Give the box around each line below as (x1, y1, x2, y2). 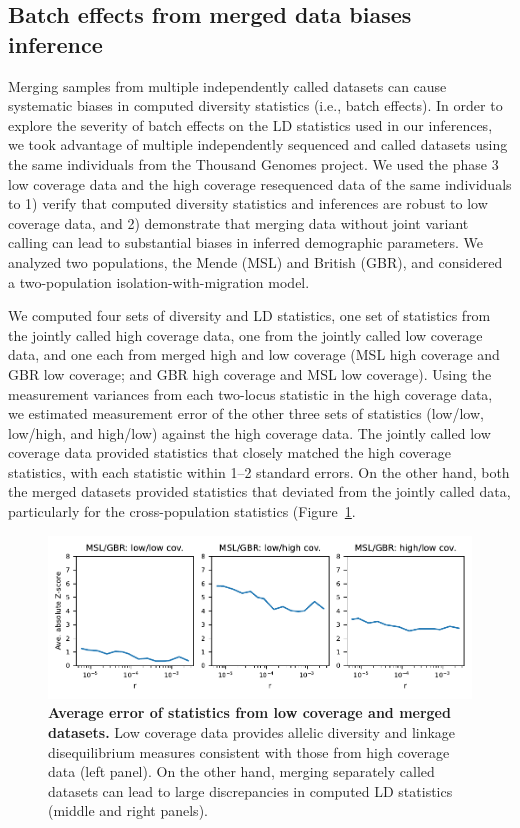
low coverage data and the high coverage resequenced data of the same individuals (8, 173, 512, 194)
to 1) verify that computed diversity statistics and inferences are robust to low (8, 193, 488, 214)
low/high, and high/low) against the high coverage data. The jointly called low (8, 422, 491, 443)
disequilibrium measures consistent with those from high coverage (48, 741, 450, 762)
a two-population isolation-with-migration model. (8, 271, 310, 292)
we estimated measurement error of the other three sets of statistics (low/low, (8, 403, 484, 424)
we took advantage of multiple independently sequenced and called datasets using (8, 134, 508, 155)
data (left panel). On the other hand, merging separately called (48, 761, 435, 782)
